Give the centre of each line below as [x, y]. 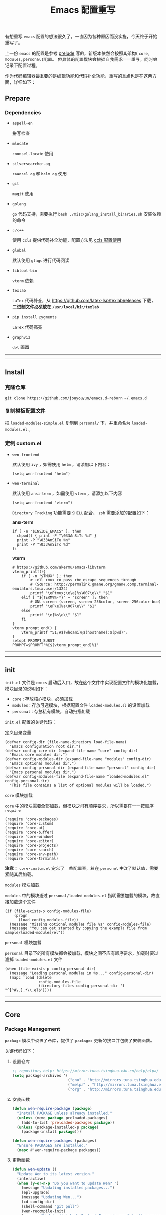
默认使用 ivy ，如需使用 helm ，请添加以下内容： [62, 464]
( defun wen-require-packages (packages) [54, 1141]
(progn [21, 915]
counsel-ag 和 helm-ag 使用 [40, 174]
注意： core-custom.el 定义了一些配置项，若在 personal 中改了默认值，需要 [82, 868]
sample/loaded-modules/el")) [35, 932]
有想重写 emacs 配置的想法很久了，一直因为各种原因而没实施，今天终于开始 [81, 36]
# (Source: [41, 585]
